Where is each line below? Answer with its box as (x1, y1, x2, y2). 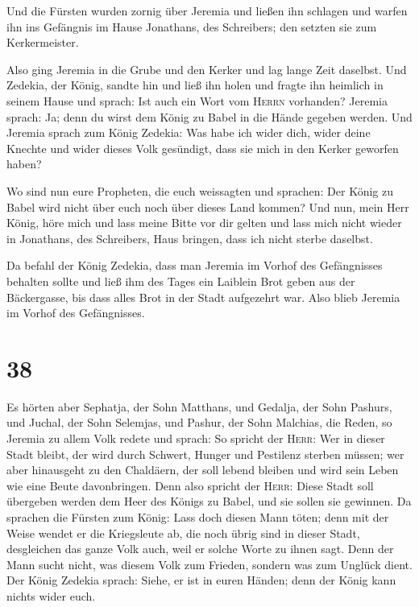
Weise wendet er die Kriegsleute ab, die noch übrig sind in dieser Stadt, (6, 524, 360, 541)
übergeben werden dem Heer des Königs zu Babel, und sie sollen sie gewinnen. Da (6, 493, 412, 510)
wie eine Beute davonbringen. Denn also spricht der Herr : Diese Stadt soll (6, 477, 374, 493)
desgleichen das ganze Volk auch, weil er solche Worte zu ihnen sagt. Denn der (6, 540, 394, 557)
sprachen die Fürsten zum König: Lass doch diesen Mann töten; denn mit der (6, 508, 389, 525)
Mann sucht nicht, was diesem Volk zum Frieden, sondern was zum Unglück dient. (6, 555, 413, 572)
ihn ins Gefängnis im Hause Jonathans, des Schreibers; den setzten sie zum (6, 18, 377, 35)
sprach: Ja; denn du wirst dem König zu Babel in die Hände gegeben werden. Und (6, 108, 413, 125)
